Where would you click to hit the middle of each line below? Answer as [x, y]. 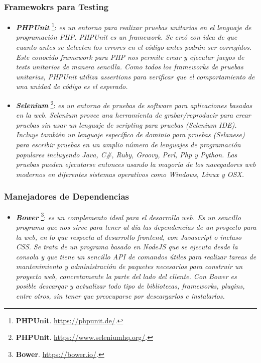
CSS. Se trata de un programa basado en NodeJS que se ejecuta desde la [127, 247]
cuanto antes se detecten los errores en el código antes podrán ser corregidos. [134, 47]
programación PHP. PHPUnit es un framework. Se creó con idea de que [126, 37]
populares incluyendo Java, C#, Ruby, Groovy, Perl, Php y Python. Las [126, 154]
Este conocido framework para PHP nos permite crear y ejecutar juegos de [130, 57]
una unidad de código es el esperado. [72, 86]
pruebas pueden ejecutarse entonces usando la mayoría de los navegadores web [136, 164]
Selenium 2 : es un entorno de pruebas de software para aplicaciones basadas [134, 104]
